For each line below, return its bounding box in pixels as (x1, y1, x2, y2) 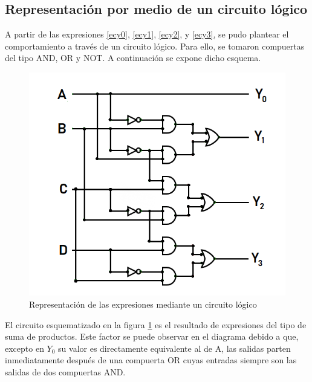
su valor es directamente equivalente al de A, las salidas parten (58, 342, 291, 354)
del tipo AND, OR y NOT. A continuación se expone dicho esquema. (5, 51, 261, 64)
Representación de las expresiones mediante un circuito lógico (29, 297, 257, 310)
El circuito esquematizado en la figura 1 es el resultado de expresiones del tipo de (5, 318, 307, 331)
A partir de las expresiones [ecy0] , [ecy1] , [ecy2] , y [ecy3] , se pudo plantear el (5, 28, 289, 40)
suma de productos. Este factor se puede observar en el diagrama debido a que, (5, 330, 299, 343)
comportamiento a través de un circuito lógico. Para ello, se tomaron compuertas (5, 39, 305, 52)
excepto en (5, 342, 44, 354)
